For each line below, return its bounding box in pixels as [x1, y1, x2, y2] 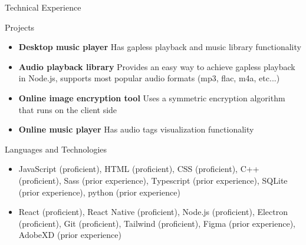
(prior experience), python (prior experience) [18, 186, 180, 198]
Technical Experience [5, 1, 81, 13]
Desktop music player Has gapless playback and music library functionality [18, 41, 301, 53]
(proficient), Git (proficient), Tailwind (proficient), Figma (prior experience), [18, 217, 296, 229]
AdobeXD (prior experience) [18, 229, 121, 241]
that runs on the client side [18, 103, 117, 115]
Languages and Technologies [5, 143, 107, 155]
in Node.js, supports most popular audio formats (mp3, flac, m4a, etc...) [18, 72, 280, 84]
